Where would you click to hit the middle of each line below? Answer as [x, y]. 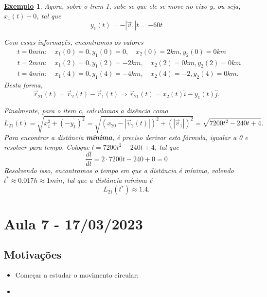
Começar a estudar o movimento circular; [77, 275]
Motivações [33, 254]
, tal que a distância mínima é [107, 180]
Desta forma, [23, 85]
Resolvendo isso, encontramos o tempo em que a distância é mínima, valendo [119, 170]
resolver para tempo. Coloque [47, 147]
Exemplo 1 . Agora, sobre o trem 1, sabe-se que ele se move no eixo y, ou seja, [122, 6]
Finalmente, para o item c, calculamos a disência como [86, 110]
